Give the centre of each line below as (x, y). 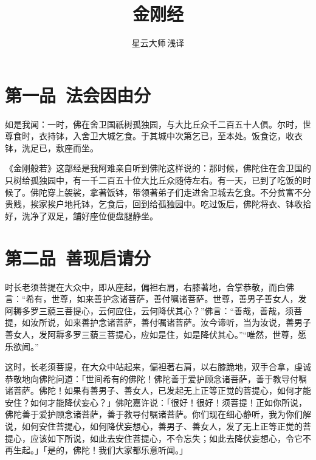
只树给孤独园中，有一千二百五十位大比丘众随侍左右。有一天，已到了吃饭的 (154, 180)
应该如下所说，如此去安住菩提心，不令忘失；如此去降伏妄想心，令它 (166, 438)
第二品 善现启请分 (78, 257)
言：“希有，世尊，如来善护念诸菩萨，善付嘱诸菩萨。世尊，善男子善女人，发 (156, 299)
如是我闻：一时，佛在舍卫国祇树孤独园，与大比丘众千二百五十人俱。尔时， (154, 124)
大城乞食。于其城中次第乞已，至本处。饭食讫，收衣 (200, 136)
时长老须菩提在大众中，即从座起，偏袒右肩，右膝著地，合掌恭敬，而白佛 (149, 287)
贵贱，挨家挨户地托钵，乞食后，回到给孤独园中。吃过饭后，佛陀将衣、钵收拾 (158, 204)
